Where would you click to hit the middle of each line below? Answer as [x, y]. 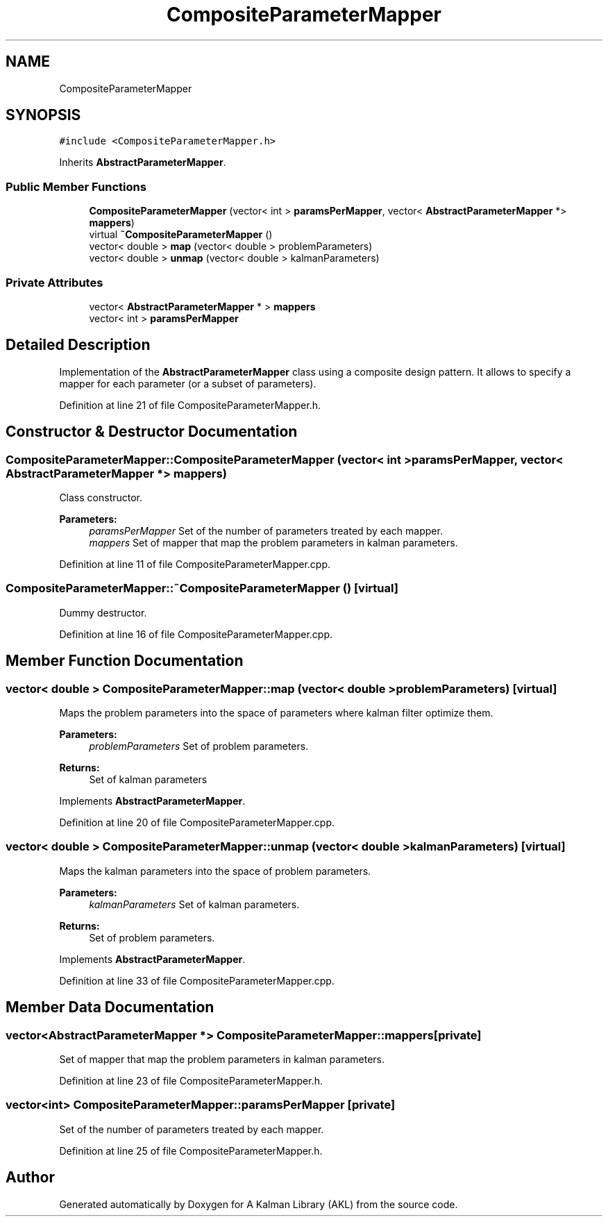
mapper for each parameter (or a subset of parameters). [188, 383]
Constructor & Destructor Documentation [152, 432]
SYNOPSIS [43, 115]
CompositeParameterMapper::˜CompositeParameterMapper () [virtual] [202, 588]
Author [30, 1178]
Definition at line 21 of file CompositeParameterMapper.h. [190, 405]
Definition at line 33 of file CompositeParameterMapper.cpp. [197, 980]
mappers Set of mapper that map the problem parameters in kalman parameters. [273, 543]
